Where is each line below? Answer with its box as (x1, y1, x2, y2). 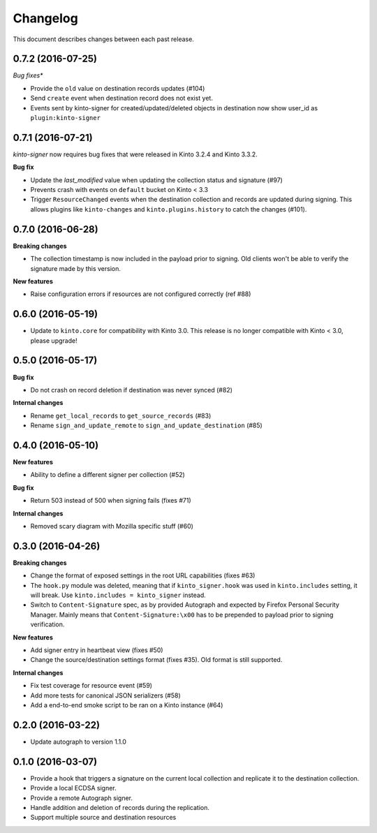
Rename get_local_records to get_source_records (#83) (30, 411, 212, 420)
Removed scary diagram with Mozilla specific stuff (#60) (30, 522, 193, 530)
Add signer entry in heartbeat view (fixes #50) (30, 646, 163, 654)
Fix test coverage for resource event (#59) (30, 681, 153, 690)
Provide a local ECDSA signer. (30, 784, 117, 793)
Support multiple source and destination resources (30, 813, 177, 822)
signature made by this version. (30, 264, 121, 272)
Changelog (13, 10, 78, 26)
